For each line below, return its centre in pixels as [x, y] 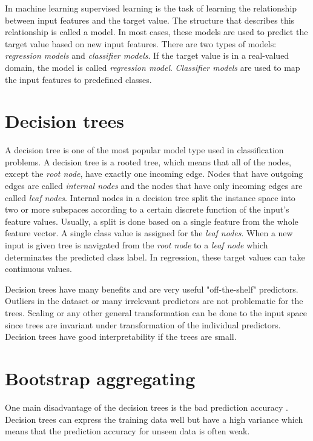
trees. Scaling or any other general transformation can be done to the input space [156, 313]
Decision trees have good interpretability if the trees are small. [121, 337]
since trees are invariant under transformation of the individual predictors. [143, 324]
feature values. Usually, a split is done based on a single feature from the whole [152, 221]
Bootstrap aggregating [100, 378]
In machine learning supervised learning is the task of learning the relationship [151, 8]
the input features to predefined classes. [78, 79]
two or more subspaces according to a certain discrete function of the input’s [147, 209]
